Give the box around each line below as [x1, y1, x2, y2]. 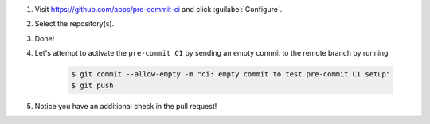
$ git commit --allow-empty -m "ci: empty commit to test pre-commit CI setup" [71, 70, 391, 79]
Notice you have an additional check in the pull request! [34, 101, 217, 110]
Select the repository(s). [34, 19, 115, 29]
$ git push [71, 80, 114, 90]
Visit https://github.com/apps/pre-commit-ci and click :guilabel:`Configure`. [34, 5, 283, 14]
